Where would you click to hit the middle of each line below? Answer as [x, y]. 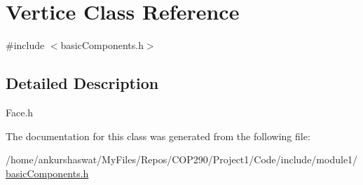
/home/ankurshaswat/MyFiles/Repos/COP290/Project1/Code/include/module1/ [182, 159]
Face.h [20, 112]
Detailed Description [82, 83]
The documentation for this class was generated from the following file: [158, 136]
